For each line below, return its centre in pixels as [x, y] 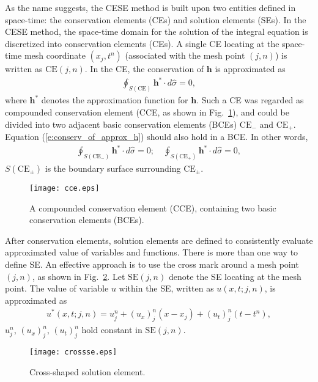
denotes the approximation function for [115, 100]
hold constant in [112, 330]
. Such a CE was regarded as [250, 100]
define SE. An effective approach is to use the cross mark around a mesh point [152, 264]
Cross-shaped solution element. [87, 371]
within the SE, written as [166, 288]
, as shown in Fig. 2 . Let [79, 276]
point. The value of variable [57, 288]
